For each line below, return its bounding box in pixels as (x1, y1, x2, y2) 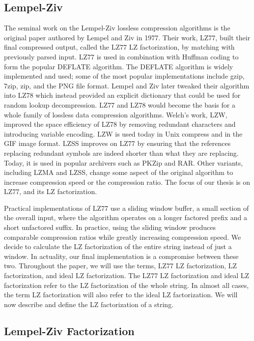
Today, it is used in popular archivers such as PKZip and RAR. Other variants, (4, 157, 243, 168)
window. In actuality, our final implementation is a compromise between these (4, 251, 239, 261)
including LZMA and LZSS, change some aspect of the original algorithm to (4, 167, 233, 177)
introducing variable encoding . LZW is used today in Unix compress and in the (4, 128, 243, 139)
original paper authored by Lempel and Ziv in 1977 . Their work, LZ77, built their (4, 32, 251, 42)
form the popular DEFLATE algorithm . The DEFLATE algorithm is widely (4, 61, 233, 71)
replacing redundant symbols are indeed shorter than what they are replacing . (4, 147, 239, 158)
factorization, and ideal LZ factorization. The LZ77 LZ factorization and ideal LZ (4, 270, 250, 281)
